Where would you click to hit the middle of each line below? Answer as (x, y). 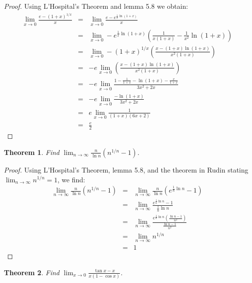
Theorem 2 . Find (32, 272)
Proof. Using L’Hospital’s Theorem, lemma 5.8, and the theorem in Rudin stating (126, 169)
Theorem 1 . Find (32, 152)
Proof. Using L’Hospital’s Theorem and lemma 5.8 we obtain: (96, 6)
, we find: (71, 179)
